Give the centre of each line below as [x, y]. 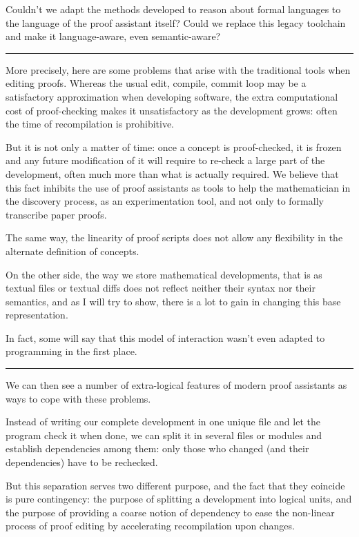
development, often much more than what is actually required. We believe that [172, 173]
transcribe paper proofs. [56, 214]
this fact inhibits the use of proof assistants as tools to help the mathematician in [178, 187]
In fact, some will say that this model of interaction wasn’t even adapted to [165, 337]
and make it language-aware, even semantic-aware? [113, 36]
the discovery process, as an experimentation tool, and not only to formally [165, 201]
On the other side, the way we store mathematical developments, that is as [164, 274]
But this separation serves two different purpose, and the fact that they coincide [175, 485]
